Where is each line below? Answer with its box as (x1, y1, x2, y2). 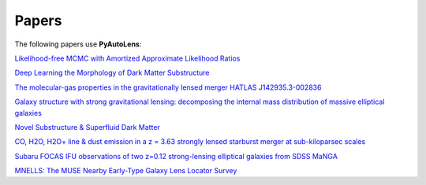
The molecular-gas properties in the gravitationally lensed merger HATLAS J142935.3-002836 (14, 83, 322, 92)
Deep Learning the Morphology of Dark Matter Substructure (14, 68, 210, 78)
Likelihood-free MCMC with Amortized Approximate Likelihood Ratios (14, 54, 241, 63)
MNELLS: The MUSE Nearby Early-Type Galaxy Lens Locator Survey (14, 166, 237, 176)
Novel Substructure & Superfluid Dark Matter (14, 122, 161, 131)
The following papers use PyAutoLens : (14, 39, 142, 49)
